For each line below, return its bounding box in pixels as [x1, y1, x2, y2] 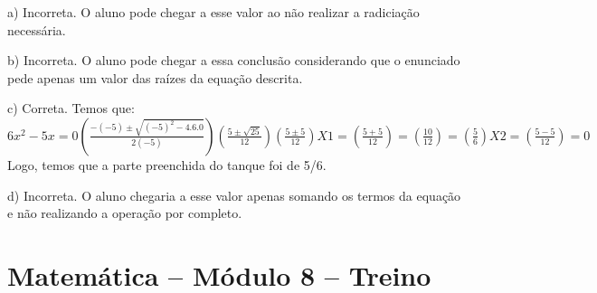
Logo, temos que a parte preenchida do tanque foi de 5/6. [7, 155, 327, 174]
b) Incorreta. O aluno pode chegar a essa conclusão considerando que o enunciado [7, 51, 460, 70]
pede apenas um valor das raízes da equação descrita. [7, 68, 303, 87]
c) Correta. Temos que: [7, 99, 135, 118]
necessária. [7, 20, 66, 39]
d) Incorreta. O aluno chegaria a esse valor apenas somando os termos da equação [7, 185, 461, 204]
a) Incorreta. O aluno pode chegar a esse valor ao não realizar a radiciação [7, 3, 420, 21]
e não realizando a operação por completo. [7, 203, 242, 222]
